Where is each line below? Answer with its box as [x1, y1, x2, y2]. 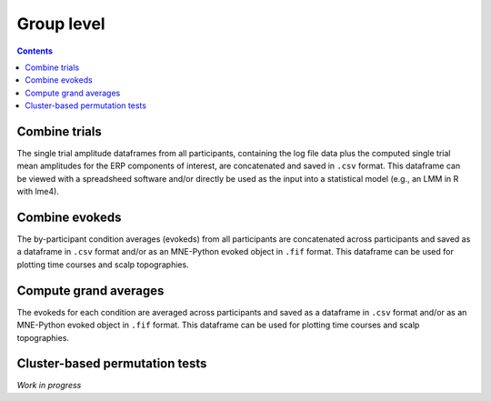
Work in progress [16, 380, 82, 391]
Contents [16, 45, 54, 56]
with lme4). [16, 186, 59, 197]
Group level [16, 14, 105, 34]
